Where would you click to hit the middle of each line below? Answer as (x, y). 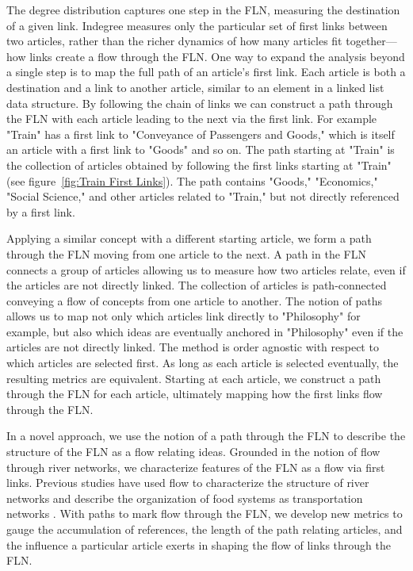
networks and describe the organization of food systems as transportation (185, 498)
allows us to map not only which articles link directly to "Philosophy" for (184, 316)
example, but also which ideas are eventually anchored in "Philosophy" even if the (205, 331)
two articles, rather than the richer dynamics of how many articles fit (174, 41)
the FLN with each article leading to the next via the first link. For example (192, 119)
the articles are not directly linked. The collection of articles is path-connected (197, 285)
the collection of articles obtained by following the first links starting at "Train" (199, 165)
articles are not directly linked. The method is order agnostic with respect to (193, 347)
